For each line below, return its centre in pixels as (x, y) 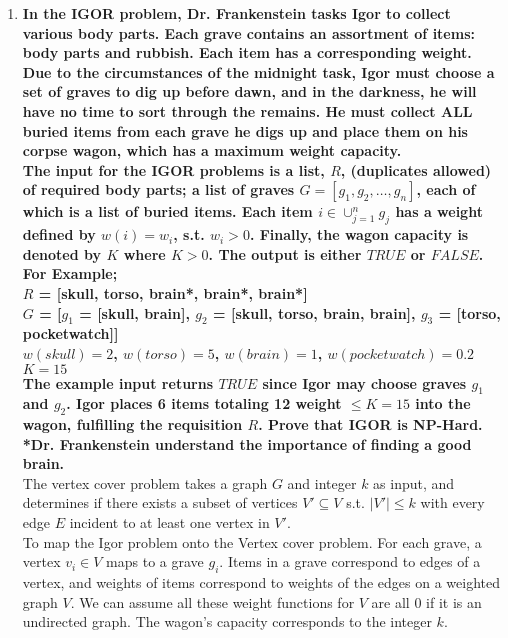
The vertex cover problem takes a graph (145, 482)
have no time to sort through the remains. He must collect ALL (247, 110)
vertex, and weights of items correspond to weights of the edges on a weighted (261, 582)
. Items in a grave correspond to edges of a (350, 561)
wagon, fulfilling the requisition (132, 424)
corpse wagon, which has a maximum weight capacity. (212, 150)
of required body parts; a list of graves (158, 189)
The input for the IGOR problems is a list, (173, 169)
